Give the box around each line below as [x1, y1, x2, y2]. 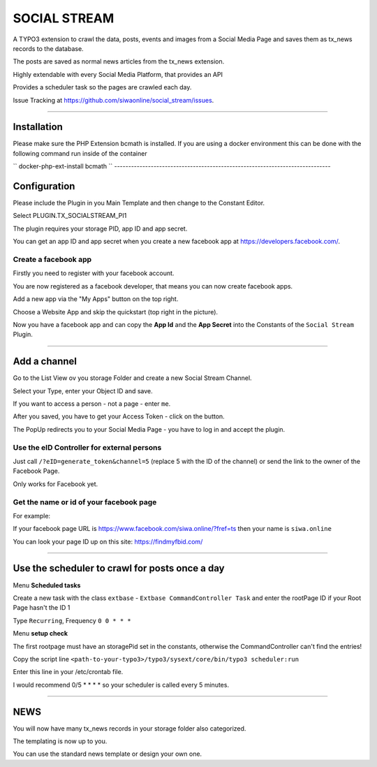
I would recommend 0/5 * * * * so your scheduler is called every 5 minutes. [13, 680, 230, 689]
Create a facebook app [13, 255, 92, 265]
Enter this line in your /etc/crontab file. [13, 668, 124, 676]
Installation [13, 121, 63, 133]
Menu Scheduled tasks [13, 580, 81, 590]
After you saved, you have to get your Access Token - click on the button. [13, 412, 225, 421]
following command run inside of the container [13, 149, 147, 157]
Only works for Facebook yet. [13, 479, 98, 488]
